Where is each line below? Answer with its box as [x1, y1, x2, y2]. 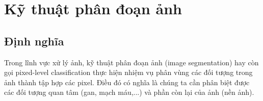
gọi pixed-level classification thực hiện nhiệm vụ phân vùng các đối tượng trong [4, 67, 253, 78]
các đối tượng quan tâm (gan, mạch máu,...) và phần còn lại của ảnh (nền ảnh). [4, 87, 254, 97]
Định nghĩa [4, 33, 64, 48]
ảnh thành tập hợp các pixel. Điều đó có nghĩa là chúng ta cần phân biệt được [4, 77, 250, 87]
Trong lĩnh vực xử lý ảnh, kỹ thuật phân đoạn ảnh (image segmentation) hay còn [4, 57, 259, 67]
